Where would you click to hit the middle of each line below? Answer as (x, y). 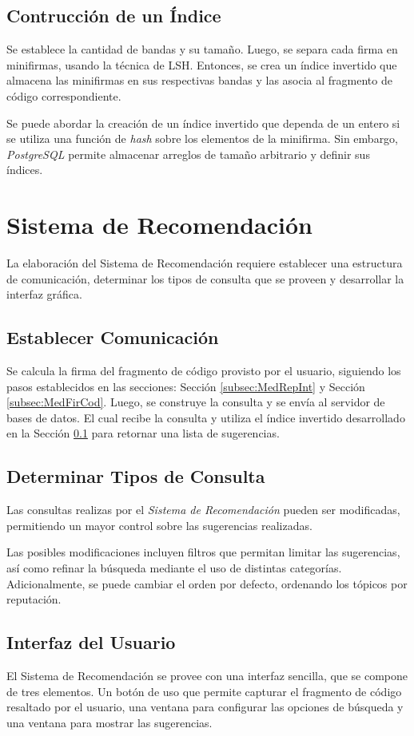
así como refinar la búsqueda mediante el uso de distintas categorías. (174, 568)
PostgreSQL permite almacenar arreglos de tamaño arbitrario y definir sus (188, 154)
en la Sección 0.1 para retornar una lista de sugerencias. (143, 433)
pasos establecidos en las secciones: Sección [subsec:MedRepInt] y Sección (186, 386)
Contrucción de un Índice (114, 16)
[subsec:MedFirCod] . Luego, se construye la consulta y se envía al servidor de (196, 402)
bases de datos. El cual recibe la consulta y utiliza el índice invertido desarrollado (206, 417)
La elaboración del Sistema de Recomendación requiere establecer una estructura (205, 263)
